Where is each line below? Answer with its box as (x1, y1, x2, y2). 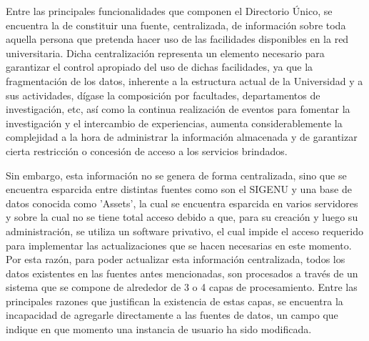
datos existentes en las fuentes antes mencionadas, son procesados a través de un (6, 265, 358, 280)
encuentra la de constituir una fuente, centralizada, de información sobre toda (6, 17, 346, 32)
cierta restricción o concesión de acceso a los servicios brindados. (6, 143, 288, 158)
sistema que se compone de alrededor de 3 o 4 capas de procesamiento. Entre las (6, 280, 358, 295)
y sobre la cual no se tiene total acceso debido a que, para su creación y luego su (6, 209, 358, 224)
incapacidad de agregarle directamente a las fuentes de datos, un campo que (6, 307, 338, 322)
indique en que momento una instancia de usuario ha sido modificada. (6, 322, 312, 337)
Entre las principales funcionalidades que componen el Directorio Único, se (6, 4, 333, 18)
